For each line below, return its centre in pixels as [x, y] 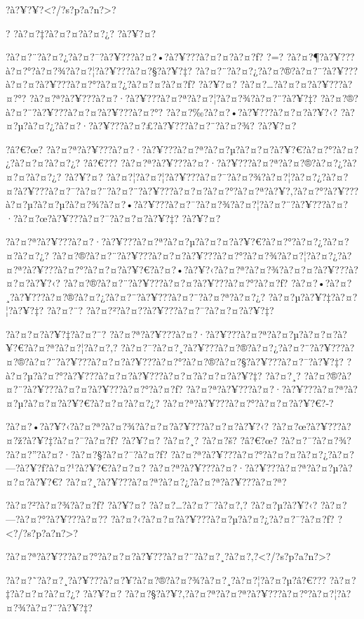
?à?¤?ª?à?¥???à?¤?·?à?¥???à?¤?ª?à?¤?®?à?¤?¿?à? [239, 163]
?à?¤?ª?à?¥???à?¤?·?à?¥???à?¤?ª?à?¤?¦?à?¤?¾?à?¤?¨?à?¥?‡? [174, 97]
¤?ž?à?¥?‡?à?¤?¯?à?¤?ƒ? [62, 440]
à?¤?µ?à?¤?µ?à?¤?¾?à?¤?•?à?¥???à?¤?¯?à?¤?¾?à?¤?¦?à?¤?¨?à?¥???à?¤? [177, 204]
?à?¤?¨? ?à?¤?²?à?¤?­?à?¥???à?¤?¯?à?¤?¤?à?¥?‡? [160, 310]
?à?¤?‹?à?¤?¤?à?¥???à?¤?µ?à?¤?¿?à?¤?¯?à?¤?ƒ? [222, 519]
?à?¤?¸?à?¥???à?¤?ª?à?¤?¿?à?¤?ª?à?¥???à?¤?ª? [176, 481]
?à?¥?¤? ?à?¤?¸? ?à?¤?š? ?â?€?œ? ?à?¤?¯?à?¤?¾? [236, 440]
